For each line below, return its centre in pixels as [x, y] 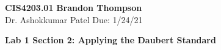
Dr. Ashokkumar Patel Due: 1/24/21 [74, 19]
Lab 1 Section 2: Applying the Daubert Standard [111, 40]
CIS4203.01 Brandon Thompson [74, 7]
